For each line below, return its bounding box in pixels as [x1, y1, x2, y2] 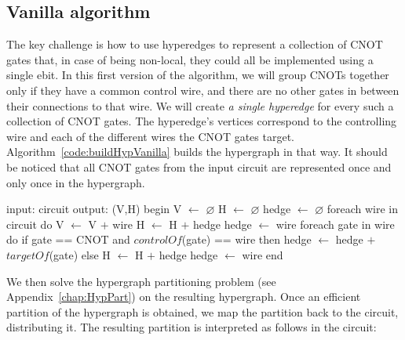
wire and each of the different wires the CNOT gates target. [6, 128, 294, 144]
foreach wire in [327, 201, 399, 217]
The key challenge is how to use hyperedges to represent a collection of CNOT [6, 36, 383, 52]
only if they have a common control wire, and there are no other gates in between [6, 81, 400, 98]
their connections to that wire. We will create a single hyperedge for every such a [6, 97, 394, 114]
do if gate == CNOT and [6, 231, 130, 248]
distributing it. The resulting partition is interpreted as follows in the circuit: [6, 319, 377, 335]
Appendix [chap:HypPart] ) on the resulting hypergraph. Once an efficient [6, 288, 361, 305]
